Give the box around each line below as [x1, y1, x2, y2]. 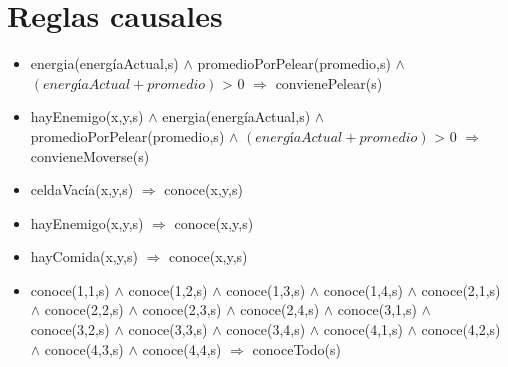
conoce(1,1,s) [30, 279, 110, 300]
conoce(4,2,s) [421, 319, 501, 340]
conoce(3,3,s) [128, 319, 208, 340]
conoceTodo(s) [252, 338, 341, 359]
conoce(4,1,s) [323, 319, 403, 340]
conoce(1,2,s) [128, 279, 208, 300]
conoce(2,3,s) [142, 299, 222, 320]
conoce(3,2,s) [30, 319, 110, 340]
